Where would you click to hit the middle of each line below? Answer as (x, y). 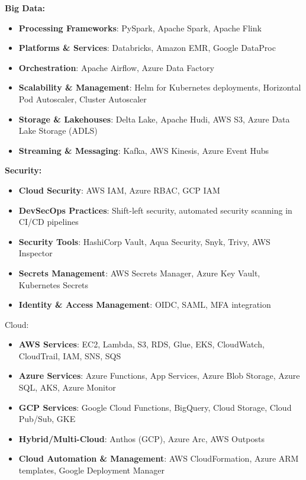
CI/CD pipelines (49, 222)
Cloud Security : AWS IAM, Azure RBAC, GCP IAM (119, 190)
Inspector (36, 253)
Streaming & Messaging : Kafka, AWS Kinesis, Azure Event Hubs (144, 150)
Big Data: (25, 8)
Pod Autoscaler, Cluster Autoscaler (83, 99)
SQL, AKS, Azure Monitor (67, 387)
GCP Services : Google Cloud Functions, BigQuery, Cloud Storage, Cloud (155, 407)
